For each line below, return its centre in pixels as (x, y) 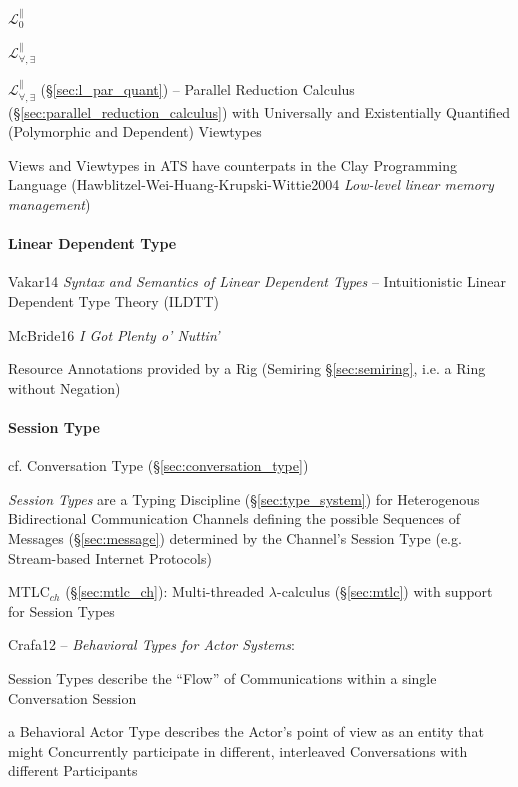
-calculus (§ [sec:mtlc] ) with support (385, 591)
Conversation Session (72, 697)
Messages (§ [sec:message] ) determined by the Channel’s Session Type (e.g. (235, 538)
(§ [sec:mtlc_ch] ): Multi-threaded (165, 591)
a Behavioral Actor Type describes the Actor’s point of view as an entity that (246, 731)
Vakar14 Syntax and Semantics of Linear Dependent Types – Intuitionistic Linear (257, 281)
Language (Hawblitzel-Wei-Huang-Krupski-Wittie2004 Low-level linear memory (251, 184)
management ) (49, 204)
